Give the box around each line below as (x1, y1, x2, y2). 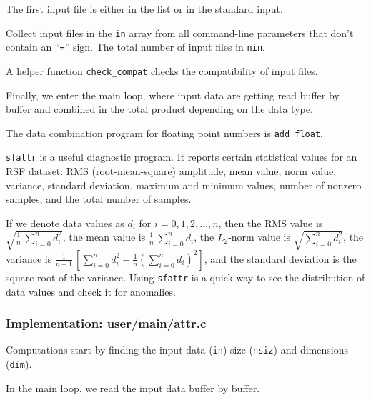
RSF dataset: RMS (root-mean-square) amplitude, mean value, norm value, (6, 164, 337, 179)
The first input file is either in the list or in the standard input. (6, 1, 283, 16)
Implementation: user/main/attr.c (6, 314, 207, 332)
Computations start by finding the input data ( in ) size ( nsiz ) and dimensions (6, 342, 348, 357)
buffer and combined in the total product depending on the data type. (6, 101, 313, 116)
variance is (6, 251, 52, 266)
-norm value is (228, 229, 290, 244)
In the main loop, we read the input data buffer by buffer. (6, 380, 260, 395)
